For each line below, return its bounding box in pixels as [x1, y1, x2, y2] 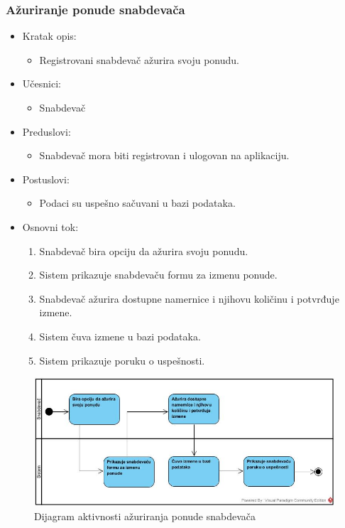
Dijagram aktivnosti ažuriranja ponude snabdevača [34, 509, 256, 524]
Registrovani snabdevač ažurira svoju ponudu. [39, 52, 239, 67]
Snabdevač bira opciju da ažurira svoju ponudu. [39, 243, 248, 258]
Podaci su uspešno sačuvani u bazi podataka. [39, 195, 236, 210]
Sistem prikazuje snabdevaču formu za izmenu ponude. [39, 267, 278, 282]
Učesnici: [22, 76, 61, 91]
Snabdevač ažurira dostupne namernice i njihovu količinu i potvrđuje [39, 291, 339, 306]
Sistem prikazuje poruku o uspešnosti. [39, 352, 205, 367]
